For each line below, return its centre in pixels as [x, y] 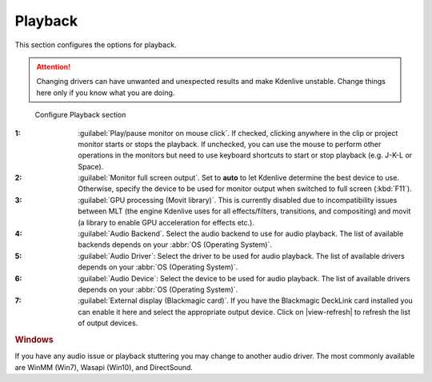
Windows [34, 340]
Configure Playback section [80, 115]
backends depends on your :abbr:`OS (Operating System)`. [175, 245]
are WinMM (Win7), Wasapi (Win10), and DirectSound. [104, 367]
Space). [91, 166]
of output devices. [108, 323]
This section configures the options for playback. [96, 45]
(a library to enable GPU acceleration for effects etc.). [166, 222]
